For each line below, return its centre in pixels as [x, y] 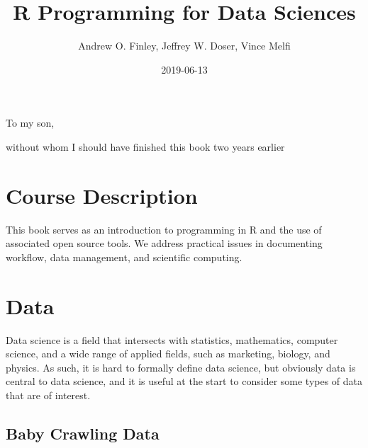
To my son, [30, 123]
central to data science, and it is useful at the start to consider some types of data [184, 381]
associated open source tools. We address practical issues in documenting [164, 243]
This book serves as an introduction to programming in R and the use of [164, 229]
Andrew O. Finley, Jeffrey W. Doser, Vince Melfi [184, 46]
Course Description [102, 195]
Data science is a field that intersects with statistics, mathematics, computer [172, 339]
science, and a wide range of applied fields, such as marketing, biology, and [168, 354]
